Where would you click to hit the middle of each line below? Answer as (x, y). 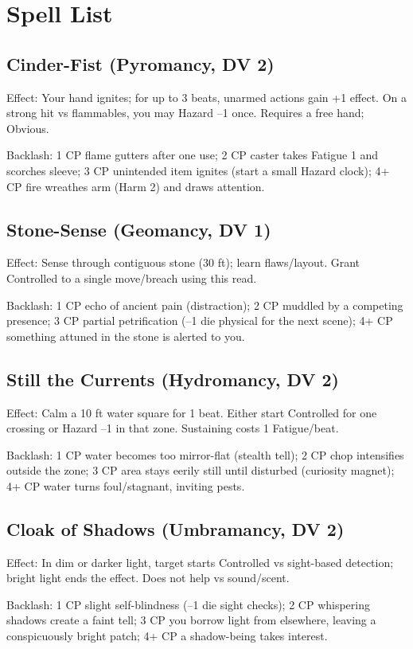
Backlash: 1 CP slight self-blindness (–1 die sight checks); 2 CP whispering (188, 604)
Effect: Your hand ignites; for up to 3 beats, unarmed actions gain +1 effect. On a (206, 97)
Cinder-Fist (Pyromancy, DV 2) (140, 63)
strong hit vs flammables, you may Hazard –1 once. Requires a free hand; (185, 113)
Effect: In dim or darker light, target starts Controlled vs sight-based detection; (200, 562)
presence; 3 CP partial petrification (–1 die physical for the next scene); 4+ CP (200, 321)
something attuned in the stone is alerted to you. (126, 336)
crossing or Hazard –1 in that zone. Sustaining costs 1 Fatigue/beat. (173, 428)
